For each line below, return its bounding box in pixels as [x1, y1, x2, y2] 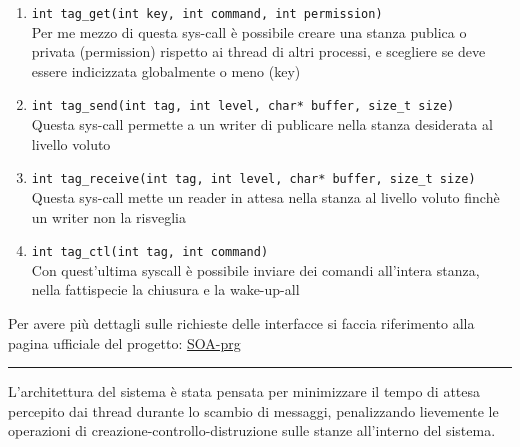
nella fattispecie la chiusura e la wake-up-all [31, 279, 300, 300]
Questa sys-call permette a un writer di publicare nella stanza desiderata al [31, 114, 493, 135]
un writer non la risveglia [31, 206, 187, 227]
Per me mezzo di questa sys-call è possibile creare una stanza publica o [31, 21, 467, 42]
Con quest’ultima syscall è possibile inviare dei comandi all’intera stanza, [31, 259, 480, 280]
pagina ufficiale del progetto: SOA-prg [8, 332, 241, 353]
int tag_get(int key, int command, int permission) [31, 7, 383, 21]
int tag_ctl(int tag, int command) [31, 245, 269, 260]
